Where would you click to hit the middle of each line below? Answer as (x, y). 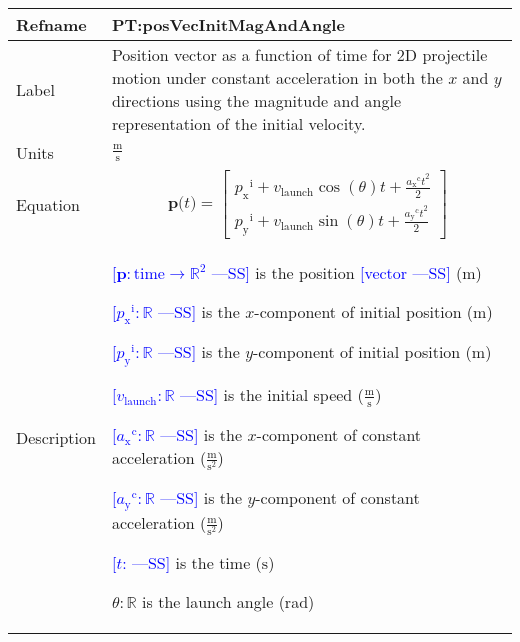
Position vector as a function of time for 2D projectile (299, 54)
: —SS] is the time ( (192, 563)
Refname (51, 24)
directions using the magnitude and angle (256, 100)
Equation (48, 204)
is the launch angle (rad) (228, 602)
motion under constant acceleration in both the (277, 77)
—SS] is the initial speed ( (272, 395)
